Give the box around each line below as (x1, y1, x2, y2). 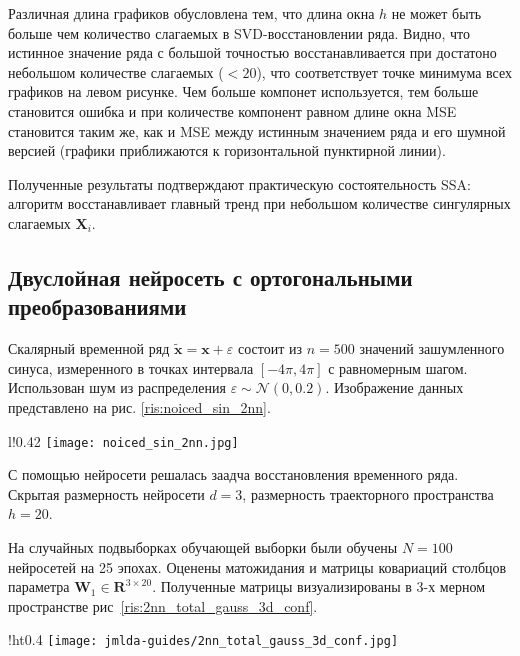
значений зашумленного (359, 338, 505, 359)
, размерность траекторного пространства (242, 483, 494, 504)
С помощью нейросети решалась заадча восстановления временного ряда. (8, 464, 459, 485)
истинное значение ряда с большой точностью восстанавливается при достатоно (8, 42, 497, 63)
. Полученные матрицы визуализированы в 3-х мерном (152, 576, 486, 597)
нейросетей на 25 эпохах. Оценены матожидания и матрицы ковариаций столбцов (8, 556, 507, 577)
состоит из (237, 338, 302, 359)
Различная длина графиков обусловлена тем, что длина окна (8, 3, 375, 23)
